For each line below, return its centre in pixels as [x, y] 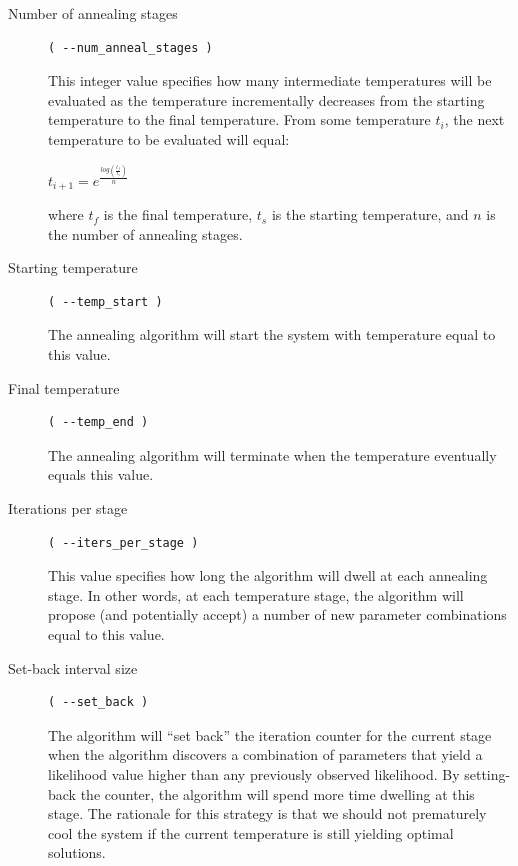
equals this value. [101, 474]
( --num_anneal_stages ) [130, 47]
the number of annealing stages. [145, 233]
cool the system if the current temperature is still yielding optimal [251, 832]
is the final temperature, [178, 214]
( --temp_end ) [98, 422]
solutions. [77, 852]
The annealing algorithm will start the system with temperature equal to [272, 334]
